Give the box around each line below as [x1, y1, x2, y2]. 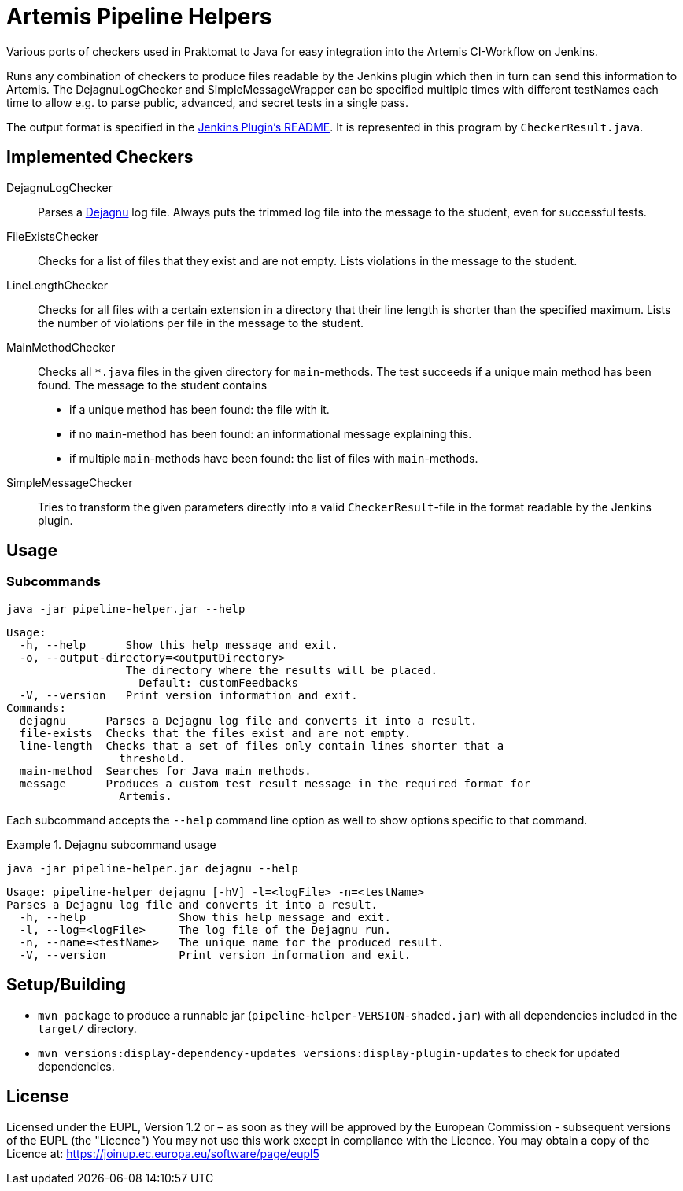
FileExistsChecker [6, 229, 99, 243]
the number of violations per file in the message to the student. [38, 315, 364, 330]
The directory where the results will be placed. [125, 663, 437, 677]
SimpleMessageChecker [6, 475, 133, 489]
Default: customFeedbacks [138, 676, 298, 689]
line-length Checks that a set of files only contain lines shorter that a [19, 739, 504, 752]
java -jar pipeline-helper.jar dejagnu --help [6, 861, 298, 875]
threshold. [119, 751, 186, 765]
